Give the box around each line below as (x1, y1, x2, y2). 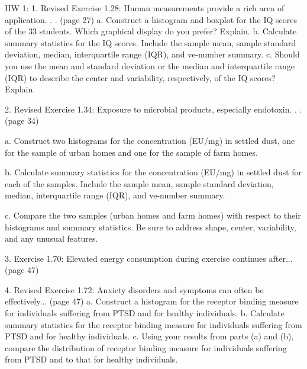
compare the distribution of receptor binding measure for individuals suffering (5, 341, 287, 354)
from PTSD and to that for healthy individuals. (5, 353, 178, 365)
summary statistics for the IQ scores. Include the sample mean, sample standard (5, 36, 296, 49)
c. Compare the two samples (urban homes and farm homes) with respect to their (5, 208, 301, 221)
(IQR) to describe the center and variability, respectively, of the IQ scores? (5, 71, 276, 84)
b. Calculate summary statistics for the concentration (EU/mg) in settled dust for (5, 166, 302, 178)
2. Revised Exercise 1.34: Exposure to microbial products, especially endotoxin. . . (5, 102, 302, 115)
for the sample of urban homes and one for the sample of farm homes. (5, 146, 258, 158)
